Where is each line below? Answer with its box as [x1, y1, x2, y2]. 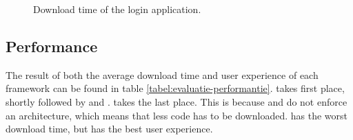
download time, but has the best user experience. [6, 121, 213, 136]
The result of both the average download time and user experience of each [6, 67, 319, 82]
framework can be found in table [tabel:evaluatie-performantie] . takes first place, [6, 81, 345, 95]
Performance [6, 35, 98, 56]
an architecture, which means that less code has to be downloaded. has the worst [6, 108, 347, 122]
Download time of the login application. [33, 2, 201, 16]
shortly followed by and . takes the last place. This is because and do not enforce [6, 94, 347, 108]
